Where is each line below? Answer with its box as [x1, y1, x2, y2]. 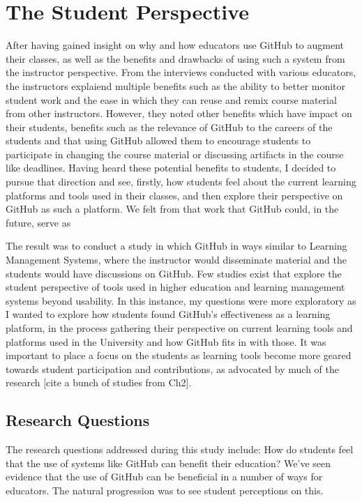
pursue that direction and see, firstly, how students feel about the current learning [6, 174, 356, 189]
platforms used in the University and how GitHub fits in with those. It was [6, 334, 326, 349]
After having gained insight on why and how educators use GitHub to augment [6, 38, 344, 52]
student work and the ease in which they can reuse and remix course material [6, 92, 337, 107]
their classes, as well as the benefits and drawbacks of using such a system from [6, 51, 345, 66]
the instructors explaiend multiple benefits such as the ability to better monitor [6, 78, 346, 93]
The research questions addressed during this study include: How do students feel [6, 442, 354, 457]
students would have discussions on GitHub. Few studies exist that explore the [6, 266, 342, 280]
